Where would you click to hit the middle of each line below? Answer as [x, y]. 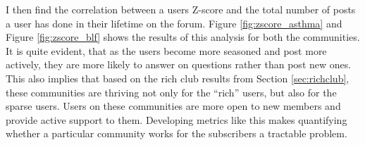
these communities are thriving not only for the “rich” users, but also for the [171, 92]
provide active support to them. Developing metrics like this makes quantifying [177, 119]
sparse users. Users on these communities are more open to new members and [173, 106]
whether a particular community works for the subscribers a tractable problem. [177, 133]
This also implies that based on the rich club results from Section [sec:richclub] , [178, 78]
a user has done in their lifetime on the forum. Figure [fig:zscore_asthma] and [174, 23]
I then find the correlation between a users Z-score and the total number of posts [181, 9]
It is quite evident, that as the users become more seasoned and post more [166, 50]
